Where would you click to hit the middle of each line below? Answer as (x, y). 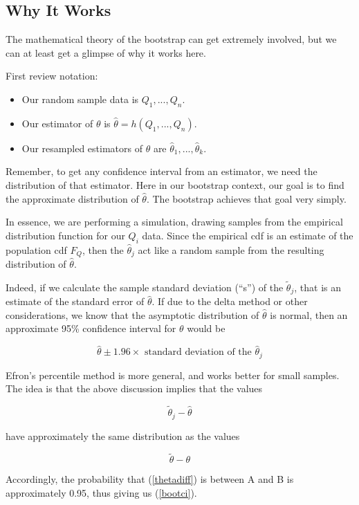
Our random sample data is (80, 99)
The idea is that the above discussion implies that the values (134, 388)
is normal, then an (309, 314)
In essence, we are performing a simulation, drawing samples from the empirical (174, 222)
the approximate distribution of (72, 198)
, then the (103, 249)
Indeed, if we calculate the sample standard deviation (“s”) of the (145, 287)
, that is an (318, 287)
